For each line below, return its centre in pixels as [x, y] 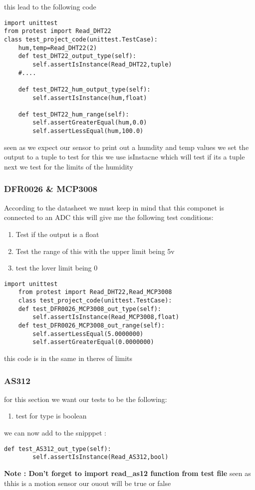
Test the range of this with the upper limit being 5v [95, 251]
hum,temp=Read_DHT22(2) [58, 48]
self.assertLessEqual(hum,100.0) [88, 131]
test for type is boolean [51, 416]
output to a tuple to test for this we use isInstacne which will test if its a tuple [125, 157]
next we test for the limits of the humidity [69, 166]
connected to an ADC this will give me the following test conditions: [109, 217]
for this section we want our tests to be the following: [86, 399]
